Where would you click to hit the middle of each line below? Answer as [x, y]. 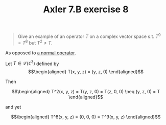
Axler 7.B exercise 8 [86, 9]
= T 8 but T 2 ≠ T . [35, 42]
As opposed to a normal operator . [41, 53]
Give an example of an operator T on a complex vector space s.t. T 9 [89, 36]
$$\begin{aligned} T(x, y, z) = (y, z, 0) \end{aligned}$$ [86, 72]
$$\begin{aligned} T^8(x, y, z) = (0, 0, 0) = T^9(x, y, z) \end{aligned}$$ [86, 117]
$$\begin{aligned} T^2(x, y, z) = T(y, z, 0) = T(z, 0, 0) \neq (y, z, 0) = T [86, 92]
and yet [13, 107]
